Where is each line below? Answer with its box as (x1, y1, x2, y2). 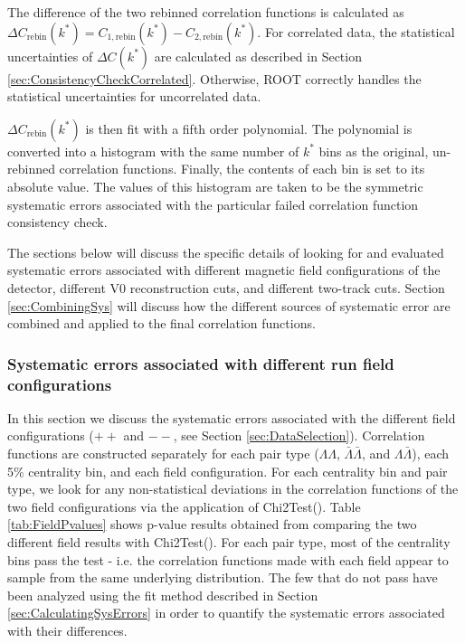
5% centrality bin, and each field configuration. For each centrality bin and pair (7, 461, 448, 480)
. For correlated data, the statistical (257, 22, 455, 41)
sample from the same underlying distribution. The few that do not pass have (7, 568, 438, 587)
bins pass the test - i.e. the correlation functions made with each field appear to (7, 550, 449, 569)
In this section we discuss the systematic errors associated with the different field (7, 408, 456, 427)
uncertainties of (7, 46, 93, 65)
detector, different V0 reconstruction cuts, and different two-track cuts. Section (7, 278, 445, 297)
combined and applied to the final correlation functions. (7, 314, 316, 333)
